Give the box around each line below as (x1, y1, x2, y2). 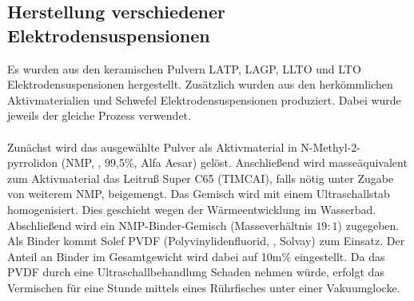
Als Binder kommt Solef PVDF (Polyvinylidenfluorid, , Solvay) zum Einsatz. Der (7, 232, 405, 249)
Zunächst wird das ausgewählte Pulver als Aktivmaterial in (7, 138, 297, 155)
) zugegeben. (337, 216, 400, 233)
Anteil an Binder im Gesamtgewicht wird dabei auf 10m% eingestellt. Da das (7, 248, 385, 264)
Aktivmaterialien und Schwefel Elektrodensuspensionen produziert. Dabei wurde (7, 91, 401, 108)
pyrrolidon (7, 154, 58, 171)
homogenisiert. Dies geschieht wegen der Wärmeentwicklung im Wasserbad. (7, 200, 376, 217)
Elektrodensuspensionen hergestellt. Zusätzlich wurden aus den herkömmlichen (7, 76, 393, 93)
